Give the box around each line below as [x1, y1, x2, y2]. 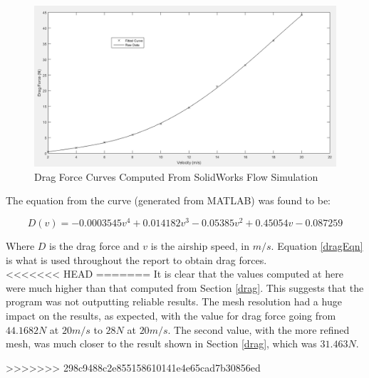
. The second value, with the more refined [167, 322, 350, 337]
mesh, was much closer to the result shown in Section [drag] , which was [6, 336, 317, 351]
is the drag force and [49, 238, 140, 253]
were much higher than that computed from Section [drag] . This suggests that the [6, 280, 364, 295]
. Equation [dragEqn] [271, 238, 363, 253]
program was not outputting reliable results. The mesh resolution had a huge [6, 294, 342, 309]
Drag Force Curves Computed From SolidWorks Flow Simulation [34, 169, 318, 184]
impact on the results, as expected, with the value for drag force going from [6, 308, 336, 322]
